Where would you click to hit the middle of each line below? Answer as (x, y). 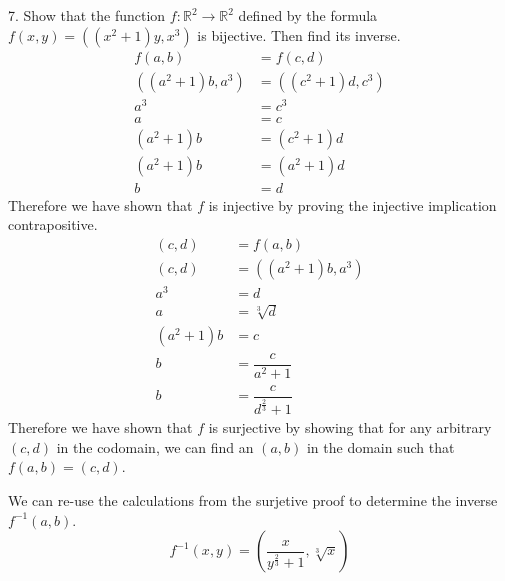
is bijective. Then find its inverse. (299, 34)
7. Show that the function (87, 15)
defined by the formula (308, 15)
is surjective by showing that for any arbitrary (350, 427)
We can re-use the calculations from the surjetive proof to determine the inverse (253, 500)
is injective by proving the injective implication (352, 204)
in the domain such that (380, 446)
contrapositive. (53, 224)
